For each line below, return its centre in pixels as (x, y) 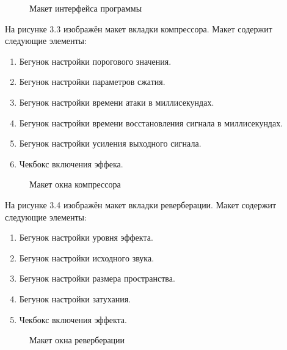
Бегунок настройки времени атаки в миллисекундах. (117, 102)
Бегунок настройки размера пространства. (97, 278)
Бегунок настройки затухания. (75, 298)
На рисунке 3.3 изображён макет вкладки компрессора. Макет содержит (139, 28)
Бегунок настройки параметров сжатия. (92, 82)
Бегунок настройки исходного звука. (87, 257)
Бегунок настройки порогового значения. (95, 61)
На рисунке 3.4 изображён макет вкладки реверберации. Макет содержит (141, 204)
